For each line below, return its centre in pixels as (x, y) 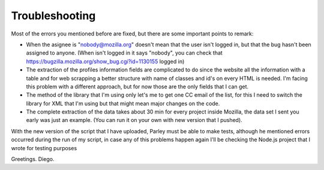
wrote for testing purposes (44, 148)
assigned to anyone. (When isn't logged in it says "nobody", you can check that (124, 53)
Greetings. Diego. (33, 159)
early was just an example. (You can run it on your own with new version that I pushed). (134, 120)
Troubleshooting (53, 16)
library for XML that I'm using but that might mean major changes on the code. (123, 103)
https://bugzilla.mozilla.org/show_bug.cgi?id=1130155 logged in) (105, 61)
